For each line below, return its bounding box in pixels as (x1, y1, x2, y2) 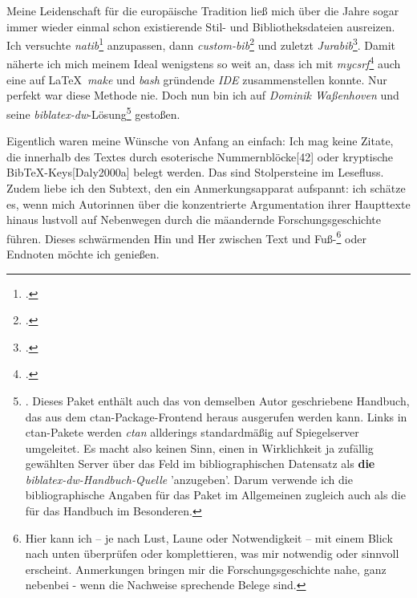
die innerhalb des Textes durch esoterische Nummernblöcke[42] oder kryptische (6, 148, 394, 165)
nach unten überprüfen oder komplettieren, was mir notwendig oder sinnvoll (25, 545, 399, 562)
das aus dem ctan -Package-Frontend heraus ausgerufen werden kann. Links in (25, 408, 407, 425)
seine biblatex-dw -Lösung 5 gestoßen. (6, 103, 180, 122)
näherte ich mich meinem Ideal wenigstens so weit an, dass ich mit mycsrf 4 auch (6, 53, 401, 72)
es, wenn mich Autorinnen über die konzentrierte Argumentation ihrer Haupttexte (6, 195, 411, 212)
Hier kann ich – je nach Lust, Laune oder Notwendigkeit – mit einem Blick (25, 529, 393, 546)
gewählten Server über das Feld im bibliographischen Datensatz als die (25, 455, 375, 472)
